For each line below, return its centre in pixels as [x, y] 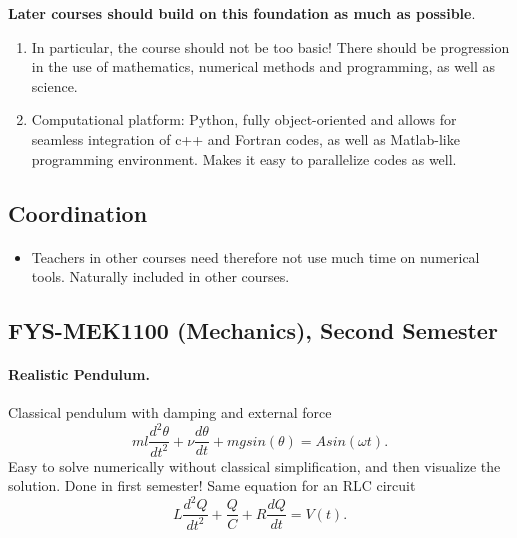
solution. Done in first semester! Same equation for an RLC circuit [212, 485]
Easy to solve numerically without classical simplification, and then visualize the [254, 465]
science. [54, 85]
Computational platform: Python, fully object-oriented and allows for [244, 119]
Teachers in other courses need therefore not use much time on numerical [255, 256]
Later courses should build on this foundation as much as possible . [242, 13]
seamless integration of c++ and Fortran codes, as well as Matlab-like [245, 138]
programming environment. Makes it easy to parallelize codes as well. [244, 158]
